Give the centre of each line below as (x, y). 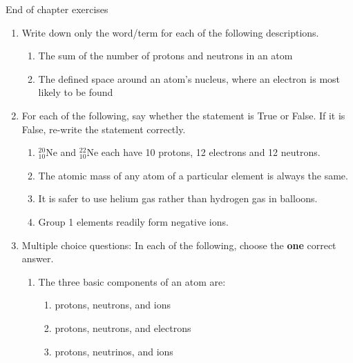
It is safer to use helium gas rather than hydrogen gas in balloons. (178, 198)
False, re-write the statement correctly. (104, 129)
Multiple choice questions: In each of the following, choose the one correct (179, 245)
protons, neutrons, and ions (113, 305)
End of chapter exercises (57, 9)
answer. (38, 258)
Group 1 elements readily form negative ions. (133, 221)
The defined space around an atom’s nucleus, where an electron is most (189, 78)
